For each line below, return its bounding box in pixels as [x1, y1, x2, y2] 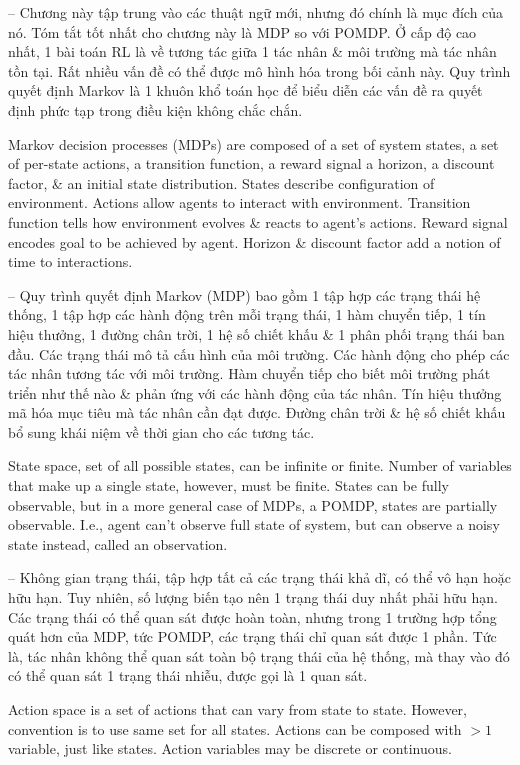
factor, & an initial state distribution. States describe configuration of [8, 172, 435, 193]
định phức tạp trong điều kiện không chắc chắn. [8, 99, 303, 120]
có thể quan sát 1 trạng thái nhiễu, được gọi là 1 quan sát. [8, 665, 368, 686]
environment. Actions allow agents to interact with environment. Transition [8, 192, 471, 213]
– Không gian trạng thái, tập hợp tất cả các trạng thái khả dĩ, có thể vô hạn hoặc [8, 567, 511, 588]
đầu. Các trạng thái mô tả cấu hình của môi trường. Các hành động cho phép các [8, 343, 510, 364]
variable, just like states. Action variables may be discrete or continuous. [8, 738, 452, 759]
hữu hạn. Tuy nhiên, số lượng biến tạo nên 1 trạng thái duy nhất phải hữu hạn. [8, 587, 498, 608]
